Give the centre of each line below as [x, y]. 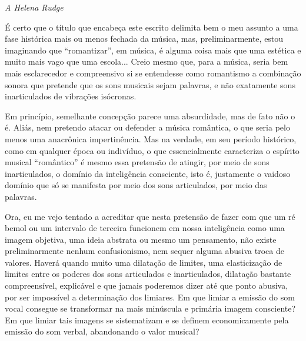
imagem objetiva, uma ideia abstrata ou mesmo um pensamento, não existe [141, 239]
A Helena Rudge [34, 7]
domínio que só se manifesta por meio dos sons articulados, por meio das [136, 185]
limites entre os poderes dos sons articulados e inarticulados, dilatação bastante [148, 274]
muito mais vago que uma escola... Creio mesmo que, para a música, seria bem [147, 61]
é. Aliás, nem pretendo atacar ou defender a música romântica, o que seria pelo [147, 127]
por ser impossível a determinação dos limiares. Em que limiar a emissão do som [150, 297]
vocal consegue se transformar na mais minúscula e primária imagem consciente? [150, 308]
